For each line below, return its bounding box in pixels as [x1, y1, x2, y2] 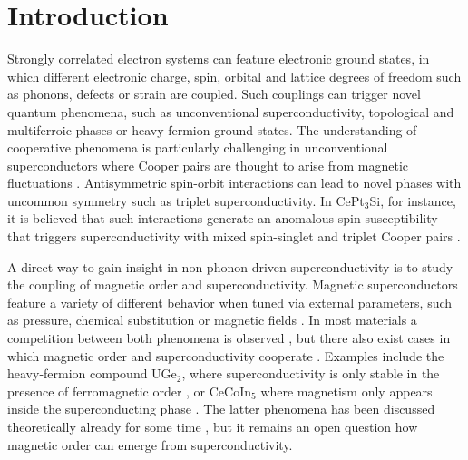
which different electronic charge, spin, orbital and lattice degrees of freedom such [7, 66, 462, 85]
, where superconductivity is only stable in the [181, 364, 440, 383]
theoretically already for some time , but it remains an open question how [7, 417, 418, 436]
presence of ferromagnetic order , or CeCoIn [7, 381, 252, 400]
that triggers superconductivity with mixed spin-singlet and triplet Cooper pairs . [7, 227, 461, 246]
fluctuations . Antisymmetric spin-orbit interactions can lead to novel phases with [7, 173, 462, 192]
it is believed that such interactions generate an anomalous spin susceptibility [7, 209, 438, 228]
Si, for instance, [369, 191, 456, 210]
